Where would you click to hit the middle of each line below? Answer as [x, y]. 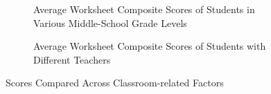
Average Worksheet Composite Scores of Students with [150, 46]
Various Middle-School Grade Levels [110, 22]
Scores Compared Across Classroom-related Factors [115, 83]
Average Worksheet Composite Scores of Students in [144, 9]
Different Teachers [72, 59]
